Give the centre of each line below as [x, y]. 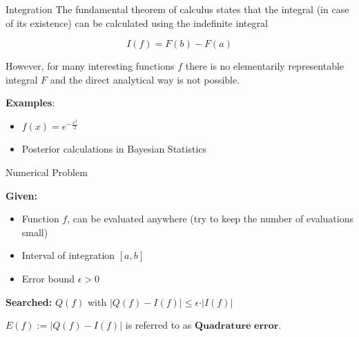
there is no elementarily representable [265, 66]
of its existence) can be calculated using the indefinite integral [137, 22]
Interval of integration [68, 255]
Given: [21, 195]
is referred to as [158, 325]
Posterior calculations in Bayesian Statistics [114, 149]
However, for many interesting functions [90, 66]
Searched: [29, 301]
